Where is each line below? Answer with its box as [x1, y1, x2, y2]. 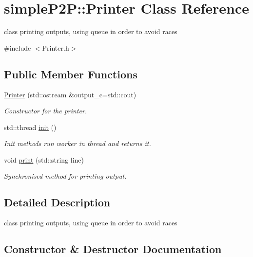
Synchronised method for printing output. [4, 171, 127, 181]
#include [4, 42, 31, 53]
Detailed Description [4, 195, 111, 210]
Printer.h [42, 42, 69, 53]
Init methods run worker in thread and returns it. [4, 138, 151, 148]
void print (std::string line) [4, 154, 84, 165]
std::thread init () [4, 122, 57, 132]
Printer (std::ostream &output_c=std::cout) [4, 89, 136, 99]
